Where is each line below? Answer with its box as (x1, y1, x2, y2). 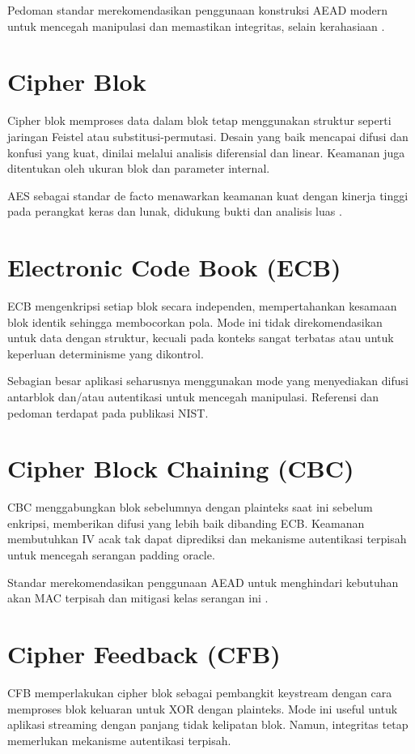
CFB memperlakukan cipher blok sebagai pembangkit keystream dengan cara (7, 683, 392, 700)
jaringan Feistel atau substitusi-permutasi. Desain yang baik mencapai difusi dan (7, 127, 409, 144)
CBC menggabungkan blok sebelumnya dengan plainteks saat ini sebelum (7, 499, 373, 516)
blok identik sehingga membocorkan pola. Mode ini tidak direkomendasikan (7, 313, 383, 330)
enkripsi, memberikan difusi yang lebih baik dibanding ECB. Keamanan (7, 514, 365, 531)
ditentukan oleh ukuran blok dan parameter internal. (7, 160, 270, 177)
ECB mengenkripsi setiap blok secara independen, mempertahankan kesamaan (7, 298, 397, 314)
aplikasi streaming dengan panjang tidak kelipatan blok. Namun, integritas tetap (7, 716, 409, 733)
